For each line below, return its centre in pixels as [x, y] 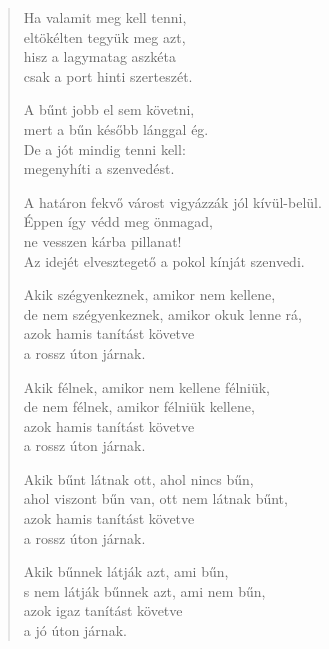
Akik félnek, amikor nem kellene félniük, [147, 386]
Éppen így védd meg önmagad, [118, 221]
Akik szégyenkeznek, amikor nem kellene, [149, 294]
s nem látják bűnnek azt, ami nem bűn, [144, 590]
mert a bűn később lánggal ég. [116, 128]
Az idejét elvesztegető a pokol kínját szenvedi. [164, 260]
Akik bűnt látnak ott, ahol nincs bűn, [138, 478]
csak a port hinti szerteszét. [108, 75]
